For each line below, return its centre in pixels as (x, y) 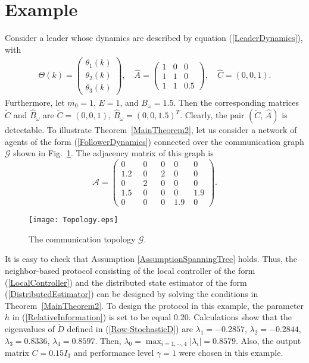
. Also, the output (268, 340)
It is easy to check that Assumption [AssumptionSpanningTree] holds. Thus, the (151, 259)
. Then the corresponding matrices (236, 102)
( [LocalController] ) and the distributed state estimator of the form (126, 282)
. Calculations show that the (240, 317)
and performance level (114, 352)
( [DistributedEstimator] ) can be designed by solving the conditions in (132, 294)
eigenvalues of (30, 328)
